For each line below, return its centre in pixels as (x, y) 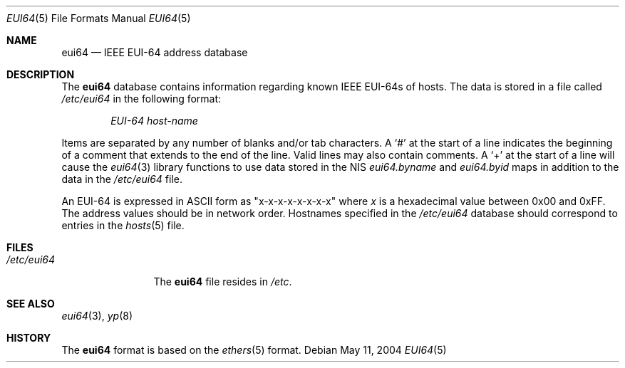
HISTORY (29, 338)
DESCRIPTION (41, 74)
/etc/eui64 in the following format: (141, 99)
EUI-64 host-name (154, 121)
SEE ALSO (31, 304)
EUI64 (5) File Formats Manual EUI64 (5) (99, 18)
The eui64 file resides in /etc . (223, 282)
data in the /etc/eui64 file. (122, 179)
